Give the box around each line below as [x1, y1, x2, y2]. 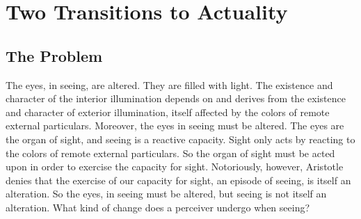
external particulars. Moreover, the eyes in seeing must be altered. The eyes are [6, 118, 344, 133]
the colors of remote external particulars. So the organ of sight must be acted [6, 145, 335, 160]
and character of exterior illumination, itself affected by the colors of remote [6, 104, 330, 119]
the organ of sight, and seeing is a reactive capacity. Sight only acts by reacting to [6, 131, 355, 146]
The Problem [6, 44, 103, 66]
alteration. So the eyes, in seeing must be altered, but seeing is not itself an [6, 186, 327, 201]
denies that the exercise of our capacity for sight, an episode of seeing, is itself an [6, 172, 351, 187]
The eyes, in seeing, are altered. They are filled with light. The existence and [6, 77, 333, 92]
